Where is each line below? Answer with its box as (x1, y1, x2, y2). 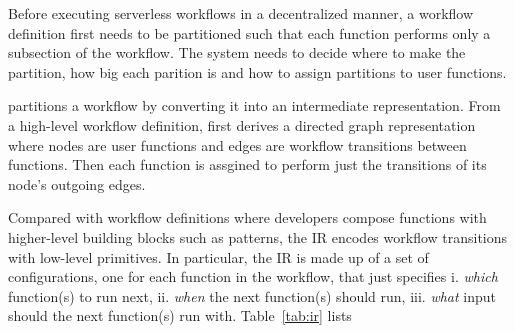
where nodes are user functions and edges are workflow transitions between (8, 134, 467, 155)
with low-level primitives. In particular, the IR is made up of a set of (8, 246, 429, 267)
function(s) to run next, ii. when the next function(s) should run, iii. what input (8, 285, 497, 306)
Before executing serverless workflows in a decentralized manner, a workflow (8, 3, 474, 23)
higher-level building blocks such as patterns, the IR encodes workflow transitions (8, 226, 508, 247)
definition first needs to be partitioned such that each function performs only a (8, 22, 491, 43)
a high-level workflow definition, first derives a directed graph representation (8, 114, 476, 135)
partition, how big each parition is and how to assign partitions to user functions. (8, 61, 507, 82)
